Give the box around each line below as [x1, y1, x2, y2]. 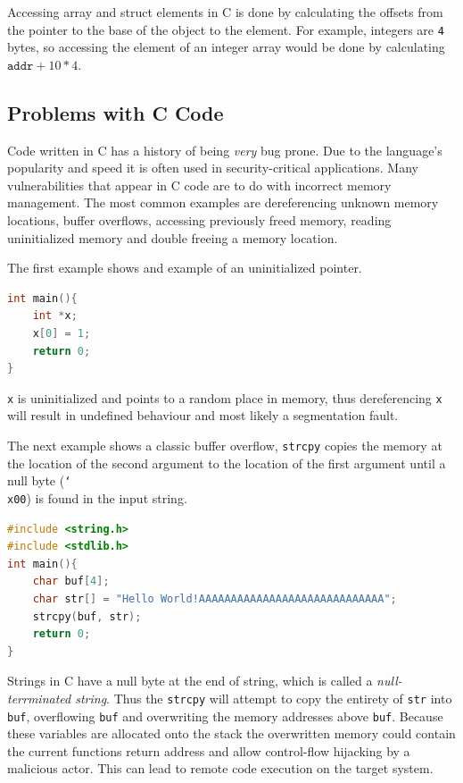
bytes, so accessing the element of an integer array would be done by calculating [7, 38, 445, 56]
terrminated [7, 688, 71, 707]
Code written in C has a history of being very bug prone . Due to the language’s [7, 140, 442, 159]
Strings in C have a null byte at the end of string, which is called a [7, 671, 373, 690]
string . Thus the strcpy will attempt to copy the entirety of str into [75, 688, 452, 707]
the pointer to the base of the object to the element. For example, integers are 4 [7, 20, 444, 38]
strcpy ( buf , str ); [32, 610, 142, 623]
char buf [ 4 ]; [32, 575, 110, 588]
